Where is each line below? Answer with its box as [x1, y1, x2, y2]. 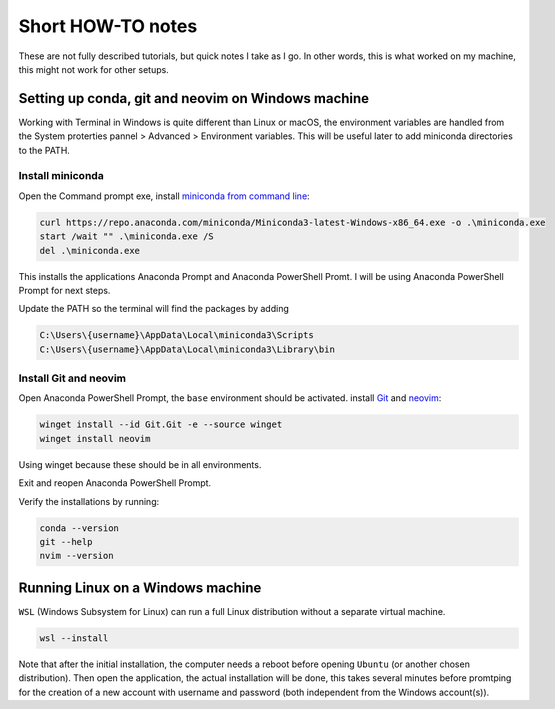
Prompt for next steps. [18, 284, 111, 296]
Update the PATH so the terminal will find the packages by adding [18, 303, 289, 315]
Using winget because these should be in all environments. [18, 458, 262, 470]
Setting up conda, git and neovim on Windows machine [18, 90, 370, 107]
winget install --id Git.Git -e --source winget [39, 419, 283, 430]
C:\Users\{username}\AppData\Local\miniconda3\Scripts [39, 330, 314, 341]
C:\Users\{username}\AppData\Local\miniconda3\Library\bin [39, 343, 335, 355]
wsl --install [39, 632, 109, 644]
